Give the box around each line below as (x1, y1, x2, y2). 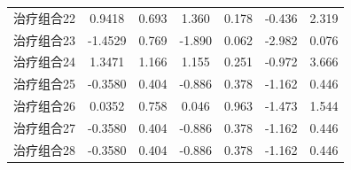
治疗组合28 (13, 140, 75, 158)
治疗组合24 (13, 52, 75, 71)
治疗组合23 (13, 30, 75, 49)
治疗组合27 (13, 118, 75, 136)
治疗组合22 (13, 8, 75, 27)
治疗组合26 (13, 97, 75, 115)
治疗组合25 (13, 74, 75, 93)
